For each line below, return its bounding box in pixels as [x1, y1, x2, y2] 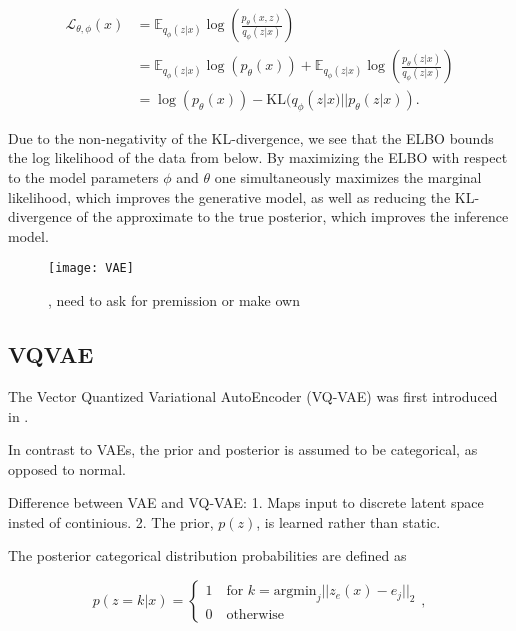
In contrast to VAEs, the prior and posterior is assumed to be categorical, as [8, 439, 478, 460]
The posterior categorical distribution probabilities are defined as [8, 545, 407, 566]
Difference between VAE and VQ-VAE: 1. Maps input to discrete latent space [8, 492, 484, 513]
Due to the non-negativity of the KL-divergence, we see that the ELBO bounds [8, 127, 494, 148]
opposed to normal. [8, 458, 126, 479]
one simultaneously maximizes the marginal [214, 167, 482, 188]
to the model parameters [8, 167, 159, 188]
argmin [273, 584, 317, 599]
